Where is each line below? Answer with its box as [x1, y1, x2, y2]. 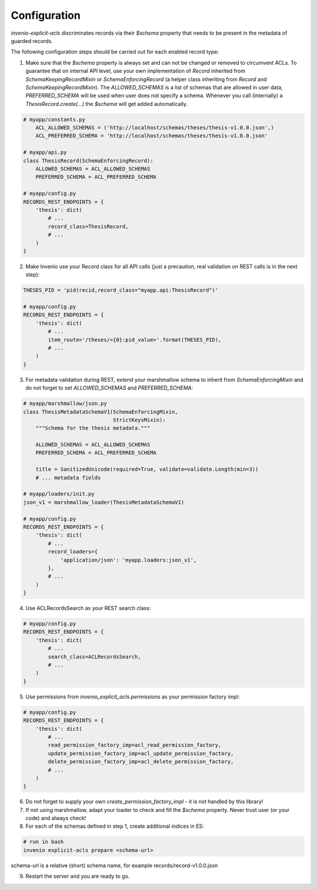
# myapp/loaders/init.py [23, 491, 95, 497]
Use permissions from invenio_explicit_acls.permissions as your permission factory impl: [25, 693, 240, 700]
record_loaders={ [48, 548, 98, 555]
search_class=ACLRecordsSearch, [48, 653, 141, 660]
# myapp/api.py [23, 149, 67, 156]
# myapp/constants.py [23, 116, 86, 123]
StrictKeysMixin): [113, 417, 166, 423]
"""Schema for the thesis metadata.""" [35, 425, 151, 432]
